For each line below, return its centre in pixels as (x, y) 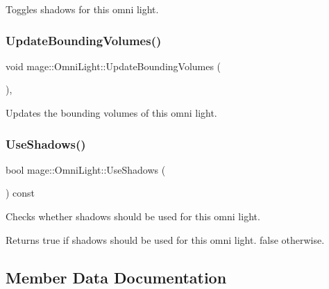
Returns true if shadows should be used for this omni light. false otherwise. (165, 239)
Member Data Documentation (116, 277)
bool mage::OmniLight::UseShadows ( (86, 169)
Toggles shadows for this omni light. (82, 9)
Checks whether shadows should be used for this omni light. (133, 216)
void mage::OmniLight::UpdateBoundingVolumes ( (113, 66)
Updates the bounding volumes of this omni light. (111, 113)
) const (20, 193)
